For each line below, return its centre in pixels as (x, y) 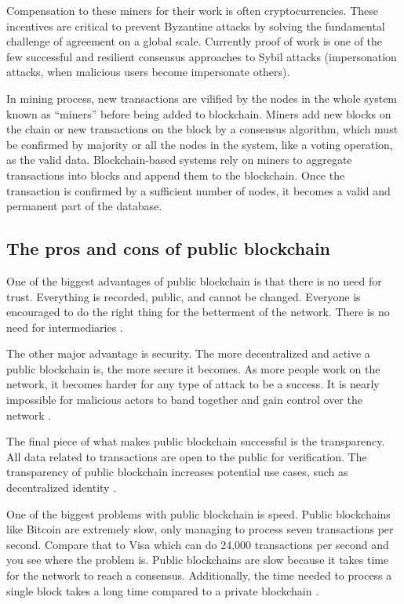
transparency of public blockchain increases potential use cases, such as (177, 472)
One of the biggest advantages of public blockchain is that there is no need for (194, 280)
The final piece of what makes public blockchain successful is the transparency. (196, 441)
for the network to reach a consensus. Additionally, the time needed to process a (199, 575)
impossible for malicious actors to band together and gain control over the (184, 400)
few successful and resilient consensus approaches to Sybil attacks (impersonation (202, 56)
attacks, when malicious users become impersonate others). (148, 72)
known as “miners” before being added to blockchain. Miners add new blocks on (199, 113)
